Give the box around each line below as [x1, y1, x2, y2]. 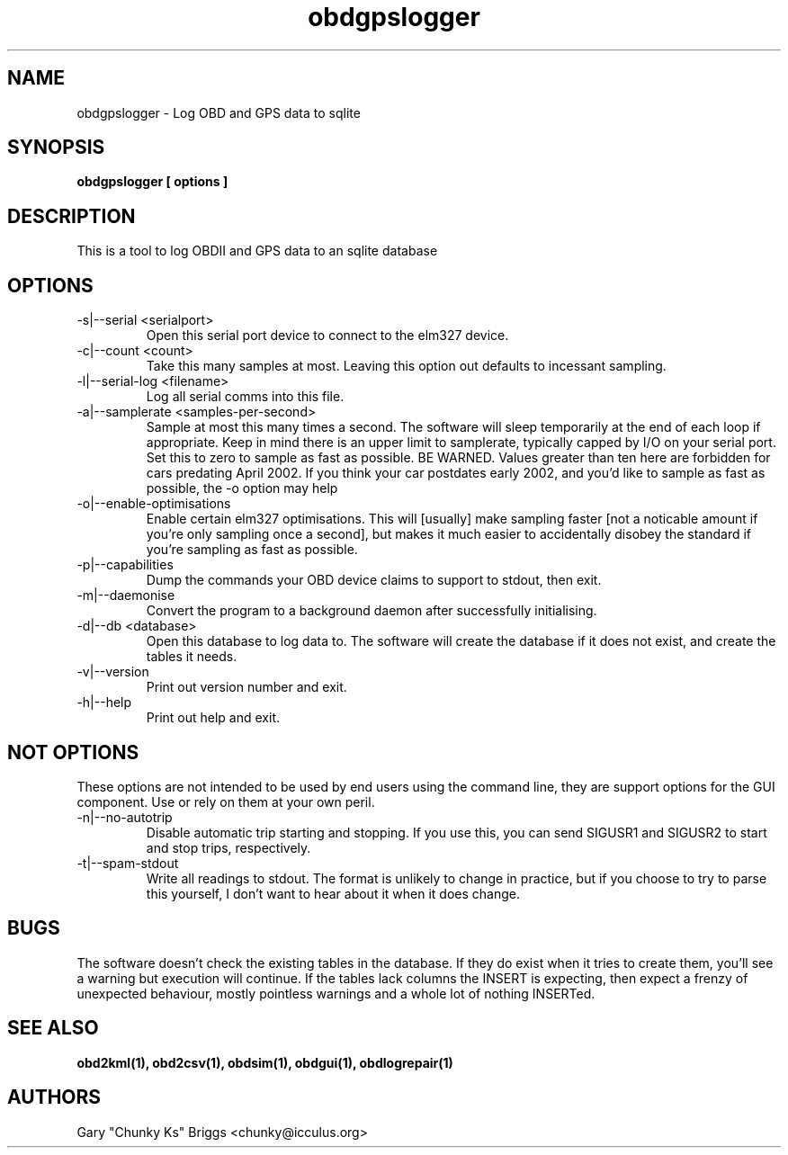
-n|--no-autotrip [76, 809, 173, 825]
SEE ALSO [7, 1016, 99, 1040]
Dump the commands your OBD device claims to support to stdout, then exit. [146, 572, 602, 588]
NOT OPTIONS [7, 740, 139, 764]
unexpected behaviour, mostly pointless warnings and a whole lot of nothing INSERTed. [76, 985, 595, 1001]
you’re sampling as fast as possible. [146, 542, 358, 558]
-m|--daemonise [76, 587, 175, 604]
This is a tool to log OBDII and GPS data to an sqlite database [76, 243, 438, 259]
